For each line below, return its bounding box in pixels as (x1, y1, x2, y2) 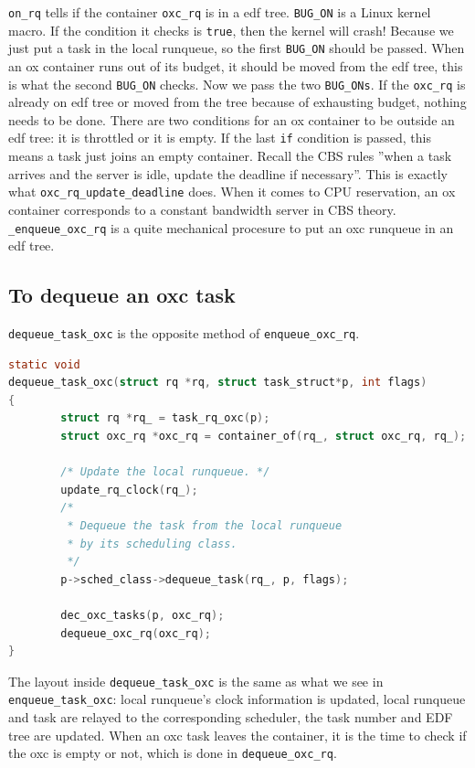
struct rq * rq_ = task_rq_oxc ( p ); (60, 411, 270, 425)
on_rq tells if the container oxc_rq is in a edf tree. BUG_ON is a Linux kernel (8, 3, 431, 21)
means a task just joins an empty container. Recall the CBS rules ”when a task (8, 146, 452, 165)
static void (8, 357, 80, 371)
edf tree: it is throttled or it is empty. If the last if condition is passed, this (8, 128, 431, 147)
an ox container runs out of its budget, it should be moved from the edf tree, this (8, 56, 463, 75)
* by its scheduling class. (67, 537, 237, 550)
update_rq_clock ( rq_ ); (60, 483, 198, 496)
